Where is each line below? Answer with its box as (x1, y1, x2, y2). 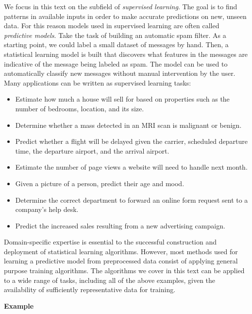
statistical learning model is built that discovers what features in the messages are (4, 49, 248, 59)
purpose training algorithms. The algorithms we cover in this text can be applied (4, 265, 245, 276)
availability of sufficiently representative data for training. (4, 284, 176, 295)
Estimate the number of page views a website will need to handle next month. (15, 162, 248, 172)
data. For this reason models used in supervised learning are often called (4, 20, 219, 31)
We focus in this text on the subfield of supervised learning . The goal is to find (4, 1, 237, 11)
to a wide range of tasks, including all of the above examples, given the (4, 275, 216, 285)
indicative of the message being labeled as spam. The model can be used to (4, 58, 228, 69)
